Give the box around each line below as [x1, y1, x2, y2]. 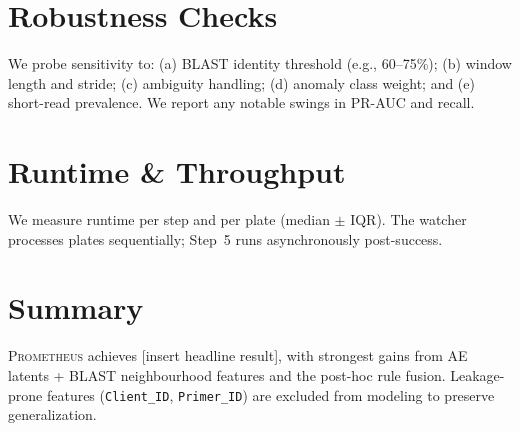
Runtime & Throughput [8, 151, 346, 192]
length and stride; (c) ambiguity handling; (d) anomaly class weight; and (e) [8, 72, 475, 93]
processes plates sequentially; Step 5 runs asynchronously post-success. [8, 228, 443, 249]
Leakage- [450, 364, 505, 385]
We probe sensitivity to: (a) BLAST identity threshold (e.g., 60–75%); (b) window [8, 53, 512, 74]
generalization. [8, 404, 97, 425]
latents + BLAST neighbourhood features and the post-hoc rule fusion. [8, 364, 446, 385]
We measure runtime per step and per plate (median [8, 209, 330, 230]
